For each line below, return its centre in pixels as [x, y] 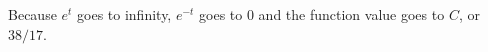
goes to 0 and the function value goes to [322, 14]
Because [32, 14]
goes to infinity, [124, 14]
